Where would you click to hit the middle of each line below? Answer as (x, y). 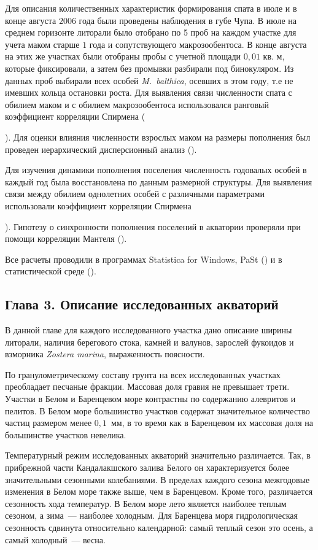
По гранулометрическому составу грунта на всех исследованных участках (143, 374)
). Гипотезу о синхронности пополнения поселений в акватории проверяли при (153, 226)
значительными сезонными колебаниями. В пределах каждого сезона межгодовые (157, 479)
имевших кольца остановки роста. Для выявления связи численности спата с (149, 92)
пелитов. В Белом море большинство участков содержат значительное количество (157, 410)
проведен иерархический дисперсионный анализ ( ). (101, 149)
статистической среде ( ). (51, 271)
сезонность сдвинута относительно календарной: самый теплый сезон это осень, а (159, 527)
